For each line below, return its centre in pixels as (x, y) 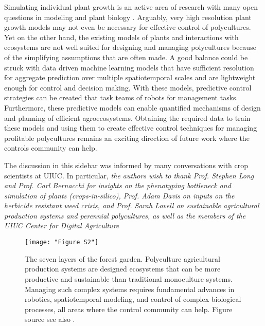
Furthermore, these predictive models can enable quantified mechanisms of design (132, 107)
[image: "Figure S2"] (62, 242)
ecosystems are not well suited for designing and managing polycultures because (130, 47)
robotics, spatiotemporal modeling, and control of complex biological (133, 299)
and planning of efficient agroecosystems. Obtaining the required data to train (127, 117)
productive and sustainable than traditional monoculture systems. (129, 278)
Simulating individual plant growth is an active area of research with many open (131, 7)
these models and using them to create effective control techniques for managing (131, 128)
